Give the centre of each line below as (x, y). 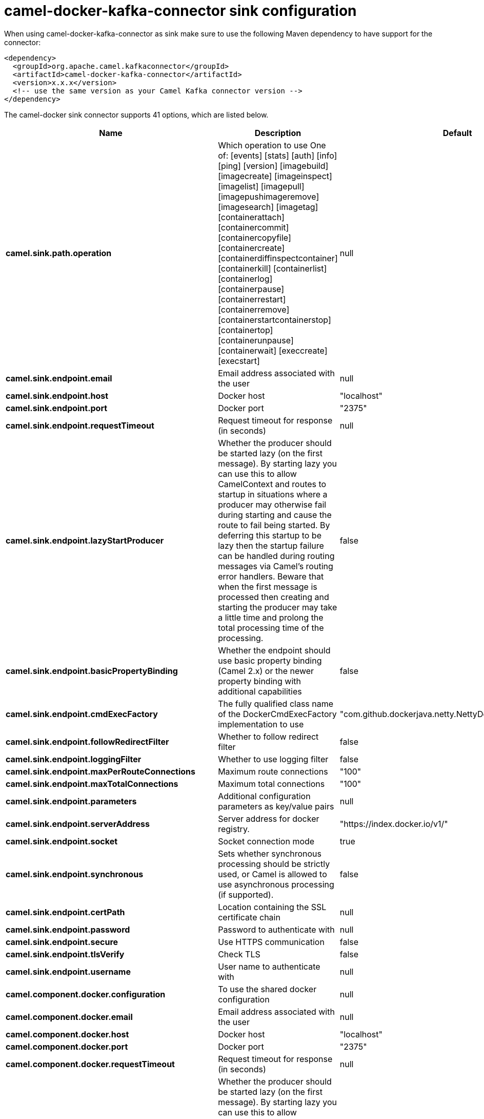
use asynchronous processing (276, 884)
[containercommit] (254, 227)
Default (457, 133)
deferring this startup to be (270, 535)
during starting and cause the (275, 515)
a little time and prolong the (271, 617)
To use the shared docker (267, 989)
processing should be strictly (274, 864)
